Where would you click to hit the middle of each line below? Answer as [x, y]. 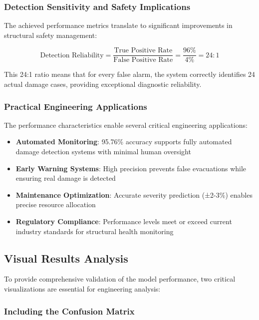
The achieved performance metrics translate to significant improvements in [118, 25]
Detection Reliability [72, 55]
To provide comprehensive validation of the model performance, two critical [120, 279]
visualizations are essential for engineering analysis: [82, 289]
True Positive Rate [143, 51]
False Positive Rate [143, 60]
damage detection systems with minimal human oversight [103, 152]
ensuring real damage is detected [66, 178]
